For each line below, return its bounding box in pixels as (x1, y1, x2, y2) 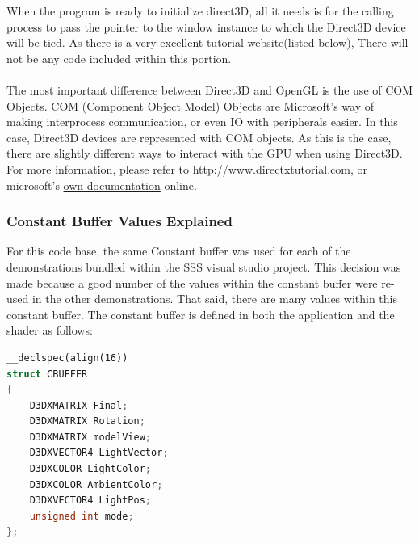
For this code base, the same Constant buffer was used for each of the (6, 242, 351, 259)
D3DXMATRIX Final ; (29, 399, 128, 411)
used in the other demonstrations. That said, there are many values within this (6, 290, 398, 307)
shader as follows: (6, 322, 93, 339)
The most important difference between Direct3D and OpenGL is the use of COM (6, 81, 413, 98)
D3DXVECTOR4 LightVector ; (29, 447, 169, 459)
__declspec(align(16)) (6, 351, 128, 364)
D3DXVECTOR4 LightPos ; (29, 495, 151, 507)
